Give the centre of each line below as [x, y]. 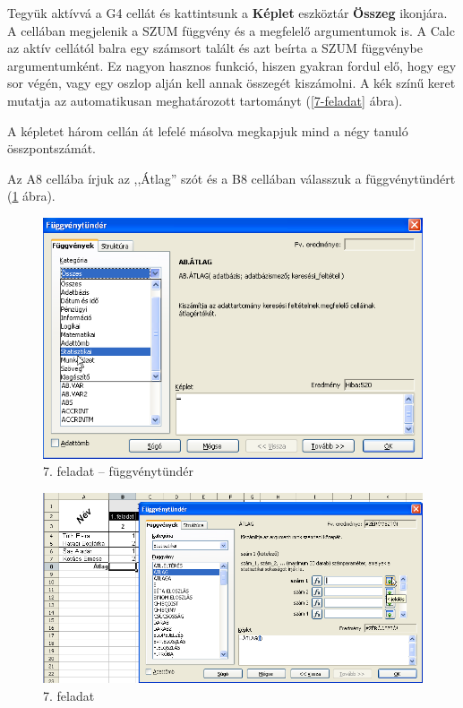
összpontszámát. [51, 148]
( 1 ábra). [31, 196]
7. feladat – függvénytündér [119, 471]
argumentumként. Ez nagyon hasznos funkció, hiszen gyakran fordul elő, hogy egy [232, 65]
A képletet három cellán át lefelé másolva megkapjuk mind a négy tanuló [208, 130]
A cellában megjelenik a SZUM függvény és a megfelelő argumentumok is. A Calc [231, 30]
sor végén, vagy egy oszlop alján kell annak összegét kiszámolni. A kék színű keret [231, 83]
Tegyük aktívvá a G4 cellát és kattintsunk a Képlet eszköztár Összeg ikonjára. [227, 13]
